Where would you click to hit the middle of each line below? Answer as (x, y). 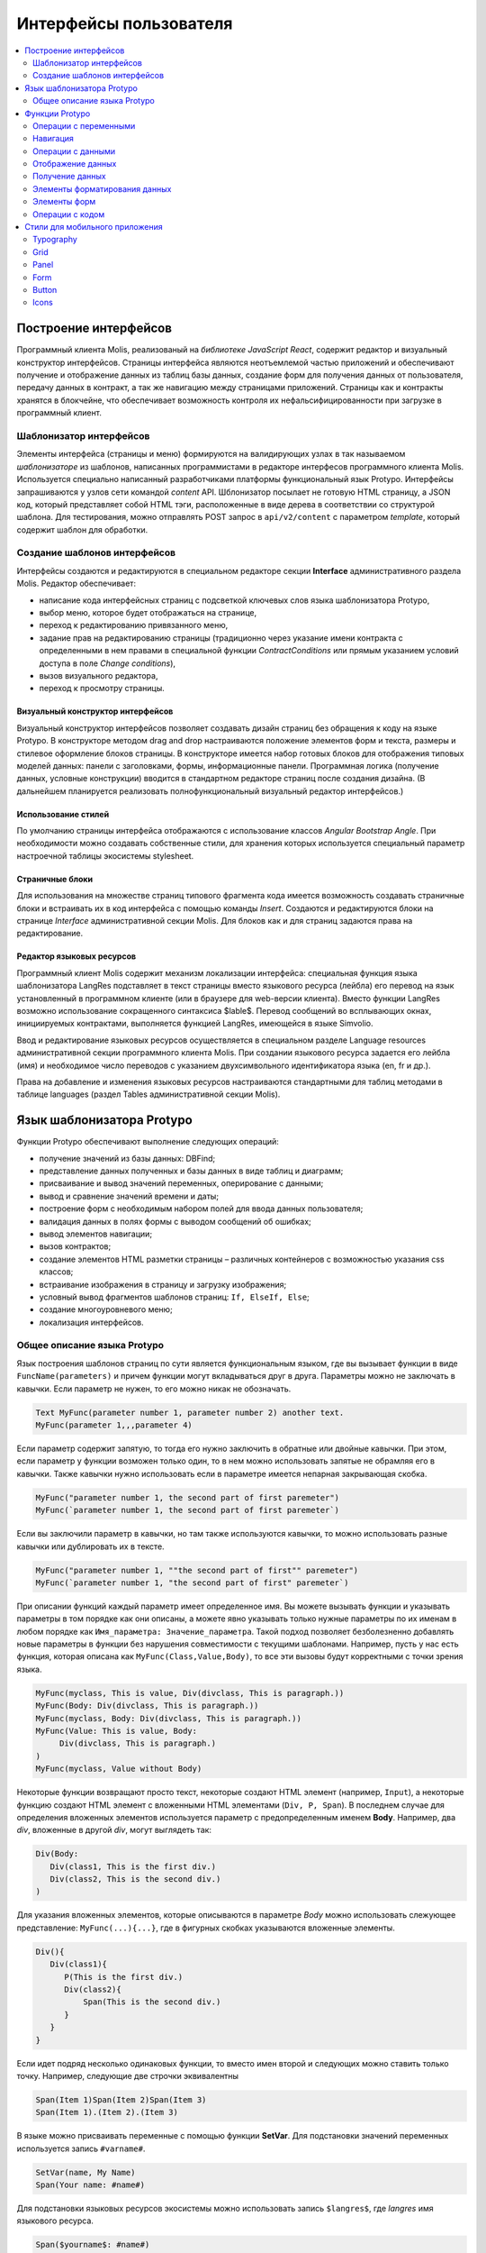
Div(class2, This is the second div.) (135, 1879)
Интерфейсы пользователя (125, 23)
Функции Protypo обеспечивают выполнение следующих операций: (148, 1142)
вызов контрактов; (75, 1246)
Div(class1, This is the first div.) (133, 1866)
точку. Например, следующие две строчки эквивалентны (127, 2075)
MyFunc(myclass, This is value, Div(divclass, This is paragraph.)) (190, 1693)
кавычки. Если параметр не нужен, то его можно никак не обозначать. (154, 1389)
